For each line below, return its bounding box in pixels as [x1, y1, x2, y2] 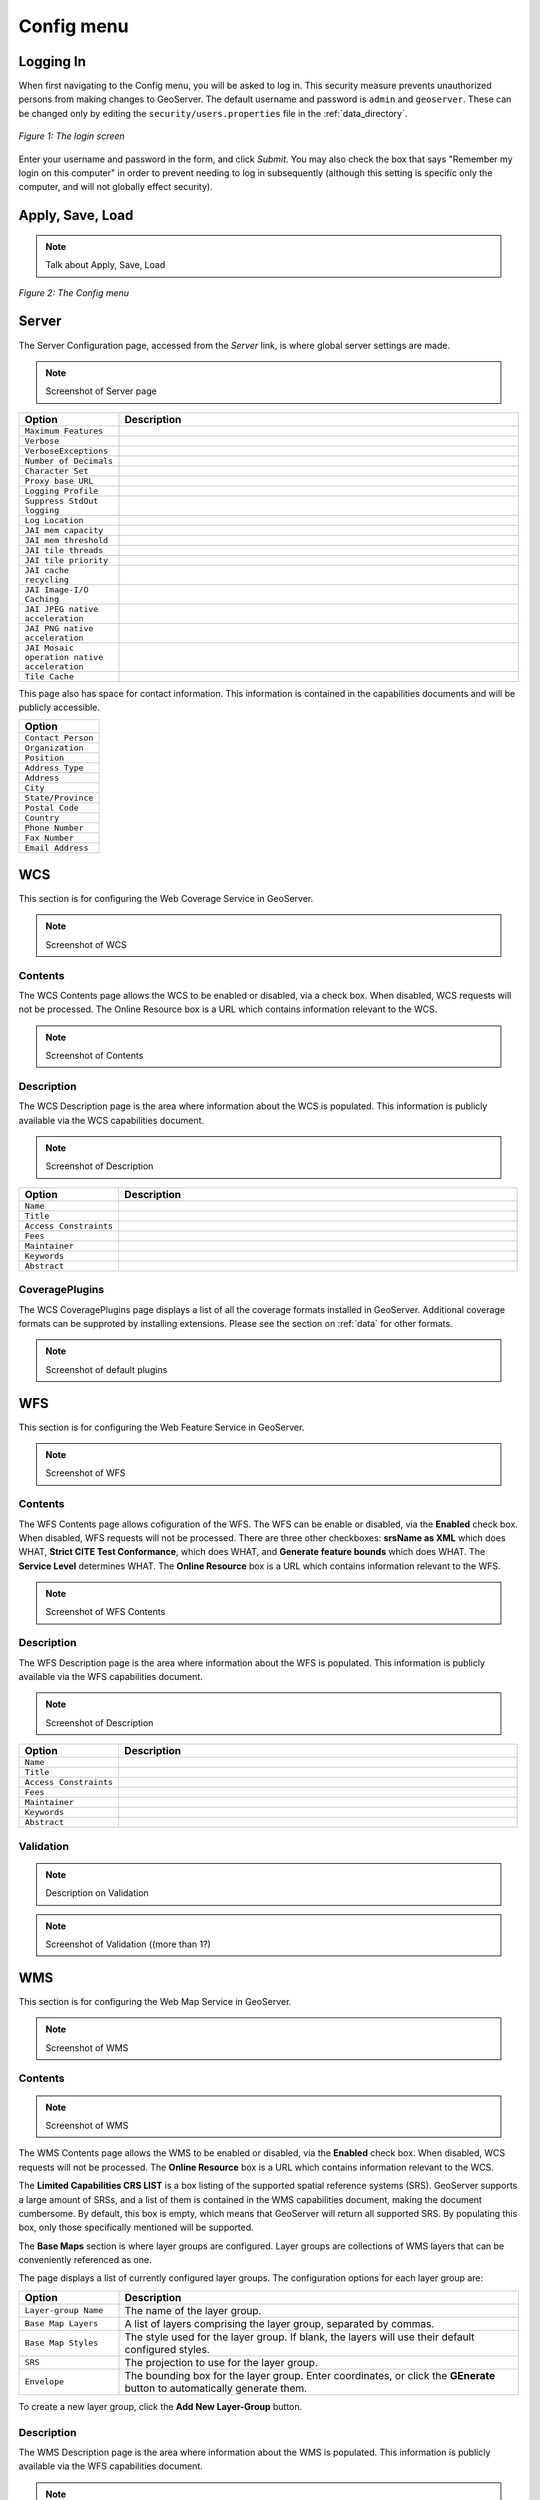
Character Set [24, 465, 89, 476]
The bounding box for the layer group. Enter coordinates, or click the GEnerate [124, 2368, 496, 2382]
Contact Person [24, 733, 94, 744]
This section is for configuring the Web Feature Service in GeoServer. [18, 1421, 305, 1433]
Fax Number [24, 833, 75, 844]
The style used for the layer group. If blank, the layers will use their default [124, 2330, 475, 2344]
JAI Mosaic [24, 642, 75, 653]
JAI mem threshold [24, 535, 109, 545]
